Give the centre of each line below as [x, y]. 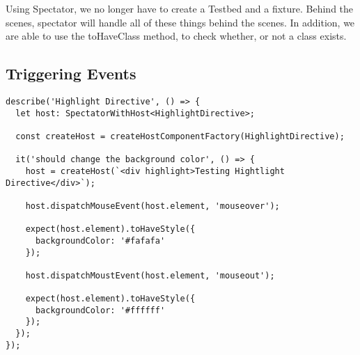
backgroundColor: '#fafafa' [100, 240]
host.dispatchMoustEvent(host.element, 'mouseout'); [150, 275]
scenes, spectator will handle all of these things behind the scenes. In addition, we [180, 22]
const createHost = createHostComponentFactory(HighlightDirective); [180, 136]
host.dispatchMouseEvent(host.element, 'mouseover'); [152, 206]
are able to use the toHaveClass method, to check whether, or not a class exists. [176, 36]
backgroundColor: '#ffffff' [100, 310]
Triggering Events [71, 73]
